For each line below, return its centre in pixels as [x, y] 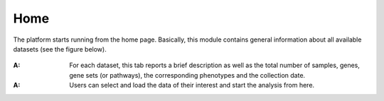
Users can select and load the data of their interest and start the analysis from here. [192, 85]
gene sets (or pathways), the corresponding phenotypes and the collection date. [187, 75]
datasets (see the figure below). [60, 49]
